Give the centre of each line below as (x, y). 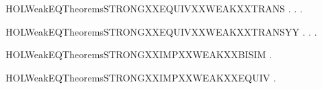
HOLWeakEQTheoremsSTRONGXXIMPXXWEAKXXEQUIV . (141, 77)
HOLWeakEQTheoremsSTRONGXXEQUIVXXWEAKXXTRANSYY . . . (161, 31)
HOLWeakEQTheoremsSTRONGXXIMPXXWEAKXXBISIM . (139, 54)
